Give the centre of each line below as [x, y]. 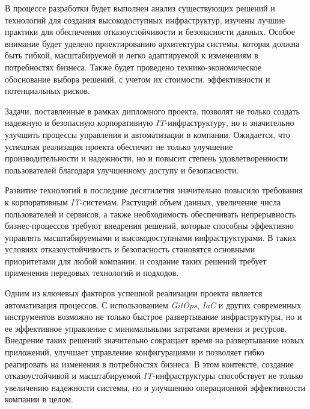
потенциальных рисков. [47, 91]
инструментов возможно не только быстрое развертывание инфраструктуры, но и [153, 317]
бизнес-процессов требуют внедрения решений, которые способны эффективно [149, 226]
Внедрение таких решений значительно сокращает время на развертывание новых [155, 340]
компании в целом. [39, 399]
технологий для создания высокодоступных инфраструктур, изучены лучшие [145, 20]
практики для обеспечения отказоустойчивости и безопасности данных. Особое [150, 32]
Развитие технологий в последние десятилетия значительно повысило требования [154, 190]
